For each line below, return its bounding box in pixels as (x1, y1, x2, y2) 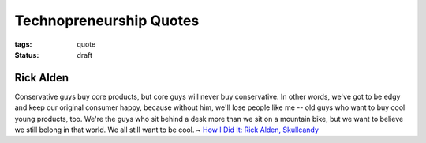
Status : (14, 50, 39, 59)
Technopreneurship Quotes (14, 12, 200, 29)
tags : (14, 40, 32, 49)
